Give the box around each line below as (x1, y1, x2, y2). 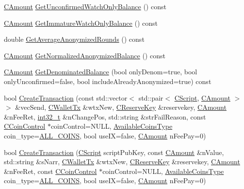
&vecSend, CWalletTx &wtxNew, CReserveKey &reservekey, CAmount (15, 102, 227, 112)
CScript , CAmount (174, 92, 230, 103)
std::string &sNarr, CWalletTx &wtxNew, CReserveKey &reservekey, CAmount (4, 156, 240, 167)
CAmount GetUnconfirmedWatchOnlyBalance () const (4, 1, 166, 11)
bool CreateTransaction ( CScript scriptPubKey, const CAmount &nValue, (4, 147, 224, 157)
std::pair (138, 92, 163, 103)
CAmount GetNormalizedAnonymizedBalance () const (4, 50, 165, 60)
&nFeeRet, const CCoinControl (4, 166, 97, 176)
